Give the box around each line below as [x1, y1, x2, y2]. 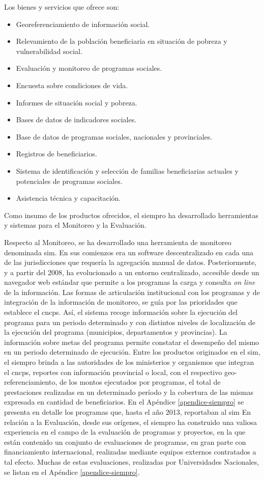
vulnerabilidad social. [16, 45, 82, 56]
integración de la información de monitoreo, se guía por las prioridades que [4, 297, 238, 307]
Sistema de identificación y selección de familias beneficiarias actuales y [16, 165, 239, 176]
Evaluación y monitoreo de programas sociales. [16, 63, 162, 73]
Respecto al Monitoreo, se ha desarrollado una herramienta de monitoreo [4, 236, 231, 247]
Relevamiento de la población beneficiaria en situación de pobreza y [16, 36, 227, 46]
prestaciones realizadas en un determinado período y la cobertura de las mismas [4, 386, 253, 397]
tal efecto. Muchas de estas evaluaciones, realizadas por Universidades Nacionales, [4, 456, 259, 467]
